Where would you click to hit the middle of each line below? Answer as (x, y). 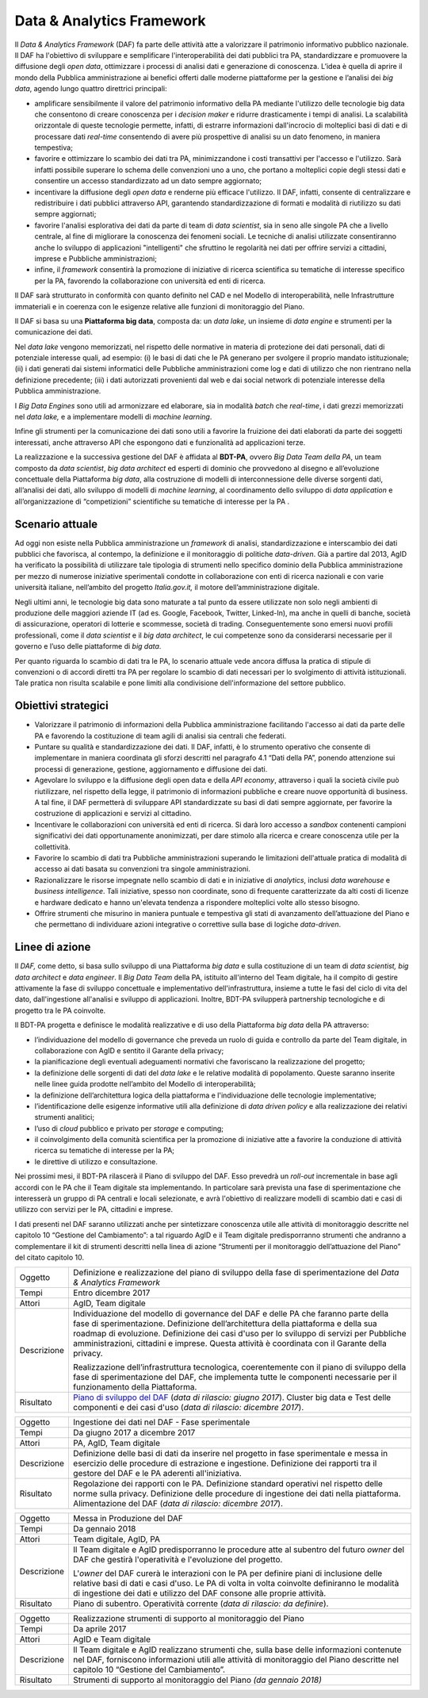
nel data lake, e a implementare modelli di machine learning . (113, 417)
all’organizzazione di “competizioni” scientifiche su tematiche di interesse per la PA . (152, 501)
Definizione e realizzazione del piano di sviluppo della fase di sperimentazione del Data (236, 1273)
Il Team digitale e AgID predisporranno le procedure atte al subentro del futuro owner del (238, 1550)
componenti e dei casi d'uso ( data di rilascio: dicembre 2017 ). (188, 1408)
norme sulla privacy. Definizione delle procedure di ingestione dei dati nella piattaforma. (237, 1493)
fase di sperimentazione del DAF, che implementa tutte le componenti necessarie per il (235, 1378)
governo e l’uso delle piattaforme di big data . (88, 646)
